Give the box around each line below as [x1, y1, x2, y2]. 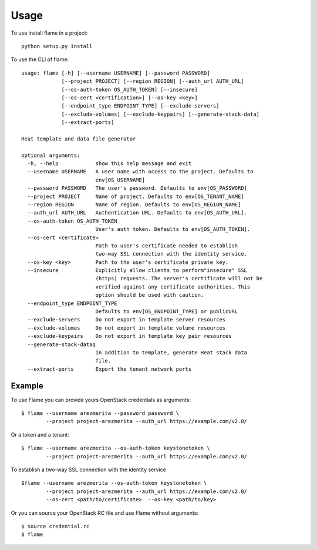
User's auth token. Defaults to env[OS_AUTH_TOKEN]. [95, 226, 251, 233]
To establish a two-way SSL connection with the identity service [11, 466, 167, 473]
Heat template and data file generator [21, 135, 136, 142]
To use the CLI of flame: [11, 56, 69, 63]
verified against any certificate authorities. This [95, 283, 251, 290]
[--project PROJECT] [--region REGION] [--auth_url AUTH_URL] [61, 78, 244, 85]
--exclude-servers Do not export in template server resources [27, 316, 226, 323]
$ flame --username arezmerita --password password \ [21, 410, 179, 417]
